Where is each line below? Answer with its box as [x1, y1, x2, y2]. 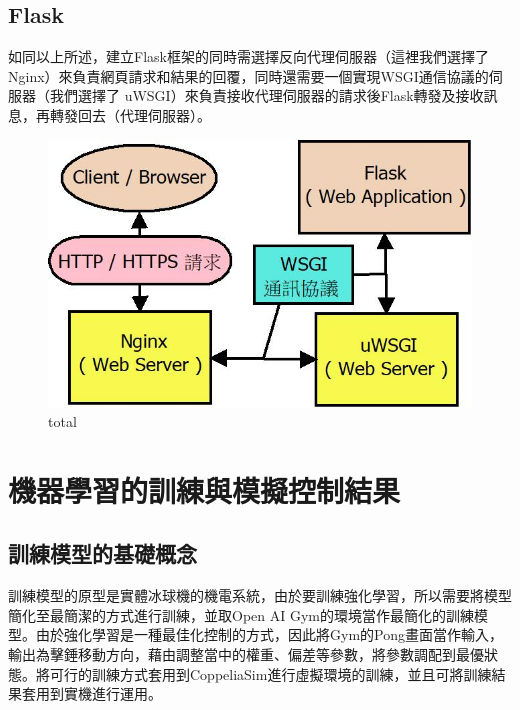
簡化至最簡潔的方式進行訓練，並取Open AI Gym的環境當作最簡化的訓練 [8, 604, 474, 625]
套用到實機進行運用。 [21, 683, 162, 704]
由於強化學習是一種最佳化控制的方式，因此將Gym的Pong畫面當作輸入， [35, 624, 503, 645]
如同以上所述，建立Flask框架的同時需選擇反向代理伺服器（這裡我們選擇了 [8, 46, 489, 67]
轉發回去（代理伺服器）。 [49, 104, 211, 125]
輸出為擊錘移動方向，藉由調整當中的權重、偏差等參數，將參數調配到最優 [8, 644, 484, 665]
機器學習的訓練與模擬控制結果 [8, 469, 401, 510]
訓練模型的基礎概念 [8, 538, 197, 569]
